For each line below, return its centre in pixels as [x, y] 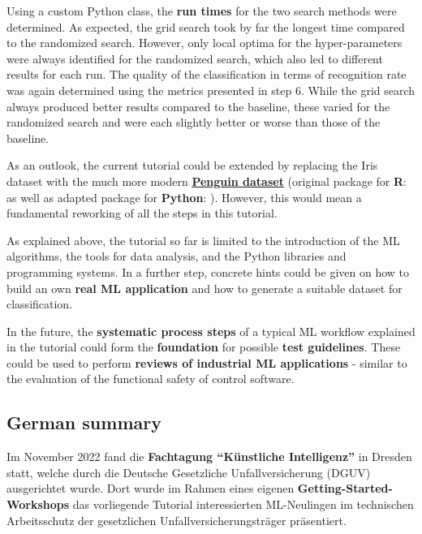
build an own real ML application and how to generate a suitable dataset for [205, 288]
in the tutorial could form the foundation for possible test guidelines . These [204, 347]
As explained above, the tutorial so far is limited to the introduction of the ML [203, 240]
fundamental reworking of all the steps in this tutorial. [142, 213]
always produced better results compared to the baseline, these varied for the [198, 106]
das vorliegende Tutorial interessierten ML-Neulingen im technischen [243, 504]
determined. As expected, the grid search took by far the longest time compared [206, 26]
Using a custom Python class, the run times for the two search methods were [202, 11]
